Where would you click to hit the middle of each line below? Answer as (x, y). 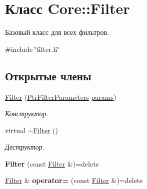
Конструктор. (27, 113)
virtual (15, 130)
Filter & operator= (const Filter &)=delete (74, 180)
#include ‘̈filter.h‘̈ (32, 49)
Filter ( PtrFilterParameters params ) (61, 96)
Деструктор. (25, 147)
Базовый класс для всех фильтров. (57, 32)
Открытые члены (48, 76)
